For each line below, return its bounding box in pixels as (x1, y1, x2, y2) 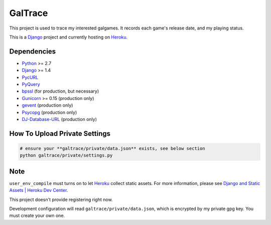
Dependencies (9, 47, 56, 55)
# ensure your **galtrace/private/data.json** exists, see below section (20, 145, 205, 151)
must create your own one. (9, 212, 65, 218)
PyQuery (22, 81, 40, 87)
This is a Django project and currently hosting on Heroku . (9, 34, 128, 40)
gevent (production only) (22, 102, 73, 108)
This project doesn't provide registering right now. (9, 196, 113, 202)
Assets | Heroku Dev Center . (9, 187, 68, 193)
